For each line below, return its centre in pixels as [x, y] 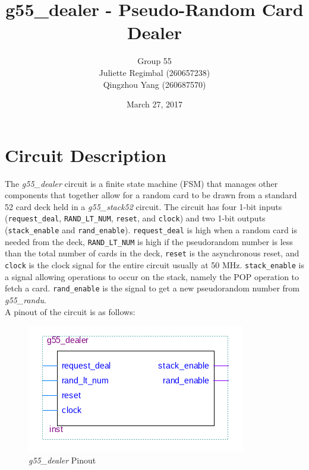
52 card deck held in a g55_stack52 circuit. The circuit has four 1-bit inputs [144, 206]
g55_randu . [26, 299]
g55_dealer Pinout [62, 460]
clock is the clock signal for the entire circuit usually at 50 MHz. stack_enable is [154, 265]
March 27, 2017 [154, 104]
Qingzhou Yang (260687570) [154, 84]
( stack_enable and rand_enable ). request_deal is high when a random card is [151, 230]
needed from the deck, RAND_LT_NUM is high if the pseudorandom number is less [149, 241]
